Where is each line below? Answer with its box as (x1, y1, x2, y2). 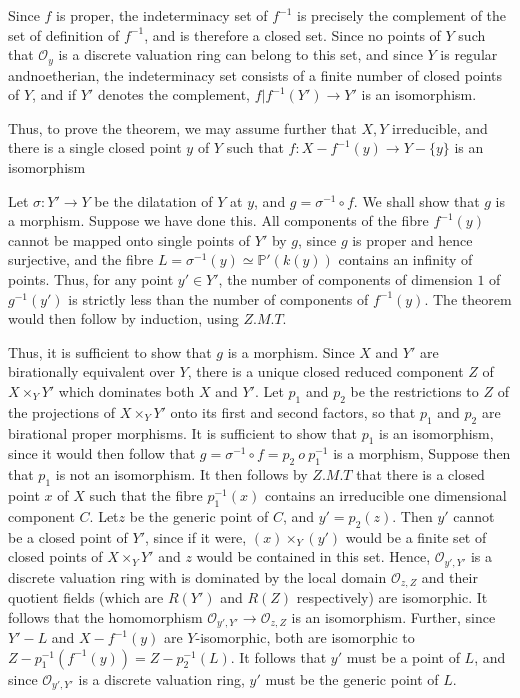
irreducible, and (392, 117, 488, 138)
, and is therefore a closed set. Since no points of (144, 24, 441, 45)
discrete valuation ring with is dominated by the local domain (8, 566, 387, 587)
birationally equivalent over (8, 361, 175, 382)
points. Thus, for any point (8, 268, 174, 289)
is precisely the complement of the (297, 5, 507, 25)
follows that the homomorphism (8, 606, 203, 627)
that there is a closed (356, 464, 485, 485)
